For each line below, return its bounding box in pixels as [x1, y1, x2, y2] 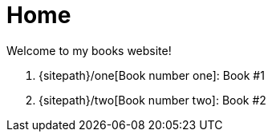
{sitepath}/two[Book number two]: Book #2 [39, 93, 266, 107]
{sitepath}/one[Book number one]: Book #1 [39, 68, 265, 82]
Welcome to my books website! [6, 43, 172, 57]
